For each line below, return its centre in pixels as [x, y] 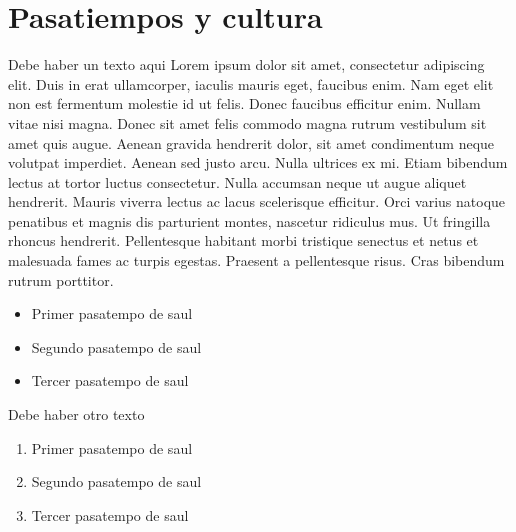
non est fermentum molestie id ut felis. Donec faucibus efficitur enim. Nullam [244, 103]
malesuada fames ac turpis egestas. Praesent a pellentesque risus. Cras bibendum [256, 260]
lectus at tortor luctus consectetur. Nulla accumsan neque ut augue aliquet [237, 181]
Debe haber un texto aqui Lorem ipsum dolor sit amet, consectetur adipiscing [246, 64]
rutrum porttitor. [61, 279]
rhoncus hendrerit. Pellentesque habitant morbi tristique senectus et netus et [243, 240]
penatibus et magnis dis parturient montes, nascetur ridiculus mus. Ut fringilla [249, 220]
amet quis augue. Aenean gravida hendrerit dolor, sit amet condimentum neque [251, 142]
